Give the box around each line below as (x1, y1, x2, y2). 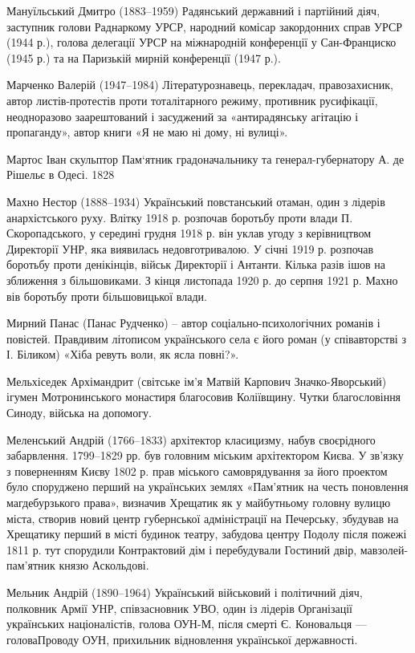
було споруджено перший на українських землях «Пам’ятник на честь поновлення (6, 478, 409, 495)
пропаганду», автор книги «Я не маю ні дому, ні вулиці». (6, 124, 288, 140)
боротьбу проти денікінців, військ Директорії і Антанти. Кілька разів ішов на (6, 256, 385, 273)
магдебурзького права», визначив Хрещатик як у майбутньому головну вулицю (6, 494, 391, 511)
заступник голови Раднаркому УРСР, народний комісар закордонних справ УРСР (6, 18, 403, 34)
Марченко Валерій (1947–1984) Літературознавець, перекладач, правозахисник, (6, 76, 393, 93)
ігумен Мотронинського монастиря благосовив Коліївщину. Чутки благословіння (6, 388, 401, 405)
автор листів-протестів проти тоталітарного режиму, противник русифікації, (6, 91, 378, 108)
